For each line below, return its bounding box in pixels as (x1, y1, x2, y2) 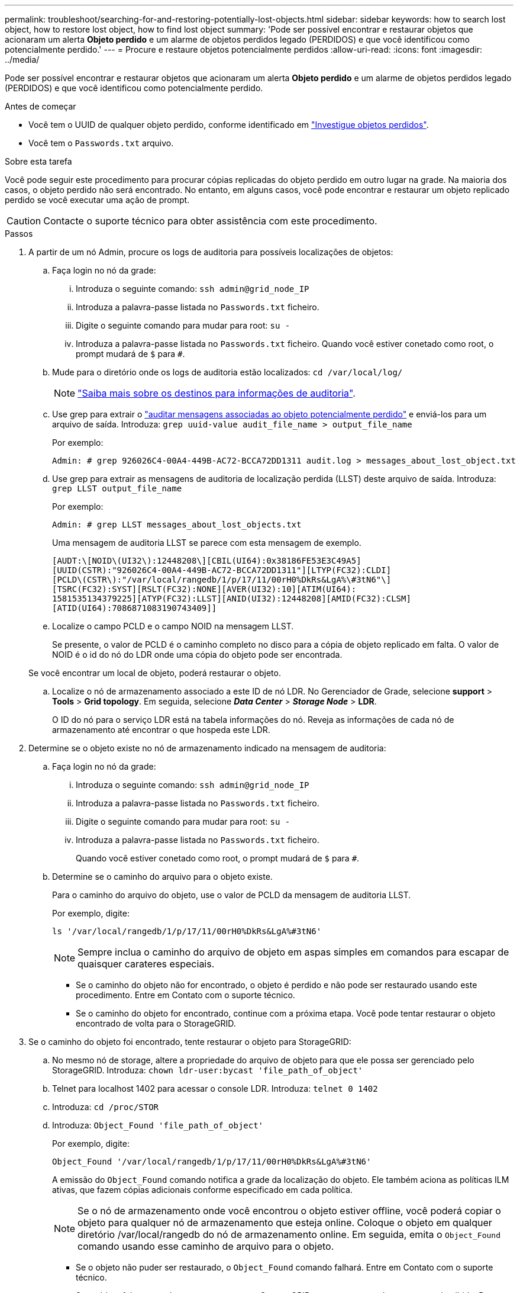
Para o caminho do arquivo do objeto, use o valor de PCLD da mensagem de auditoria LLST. (52, 890, 411, 900)
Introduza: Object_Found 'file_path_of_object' (52, 1120, 264, 1130)
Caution (7, 215, 41, 227)
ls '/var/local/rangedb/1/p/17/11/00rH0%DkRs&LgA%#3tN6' (52, 927, 322, 936)
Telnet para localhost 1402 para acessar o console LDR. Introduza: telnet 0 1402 (52, 1083, 378, 1093)
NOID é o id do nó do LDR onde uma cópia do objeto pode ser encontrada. (52, 649, 343, 660)
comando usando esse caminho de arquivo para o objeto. (77, 1240, 334, 1252)
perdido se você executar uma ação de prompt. (5, 195, 190, 205)
